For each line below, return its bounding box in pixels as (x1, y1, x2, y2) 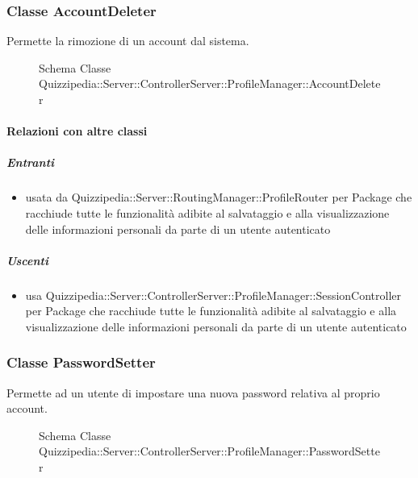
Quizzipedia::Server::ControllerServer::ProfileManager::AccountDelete (39, 75, 381, 92)
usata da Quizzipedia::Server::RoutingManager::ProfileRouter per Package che (25, 189, 412, 206)
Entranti (6, 154, 55, 171)
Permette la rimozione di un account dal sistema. (6, 32, 249, 49)
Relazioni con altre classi (6, 123, 148, 139)
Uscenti (6, 251, 48, 268)
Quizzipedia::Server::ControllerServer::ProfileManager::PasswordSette (39, 443, 380, 459)
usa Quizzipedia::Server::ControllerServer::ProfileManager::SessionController (25, 286, 402, 303)
